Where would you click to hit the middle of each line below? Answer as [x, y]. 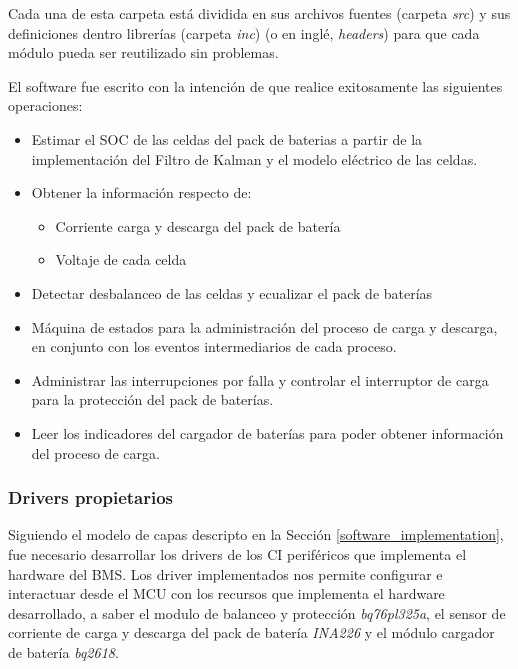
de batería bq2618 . [63, 651]
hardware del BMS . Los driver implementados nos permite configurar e [225, 573]
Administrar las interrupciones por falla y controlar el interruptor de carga [260, 379]
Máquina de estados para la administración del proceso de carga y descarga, [264, 326]
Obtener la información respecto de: [141, 192]
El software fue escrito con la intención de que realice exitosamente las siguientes [255, 85]
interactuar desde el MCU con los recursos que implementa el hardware [226, 593]
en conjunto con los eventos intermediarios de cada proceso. [214, 346]
